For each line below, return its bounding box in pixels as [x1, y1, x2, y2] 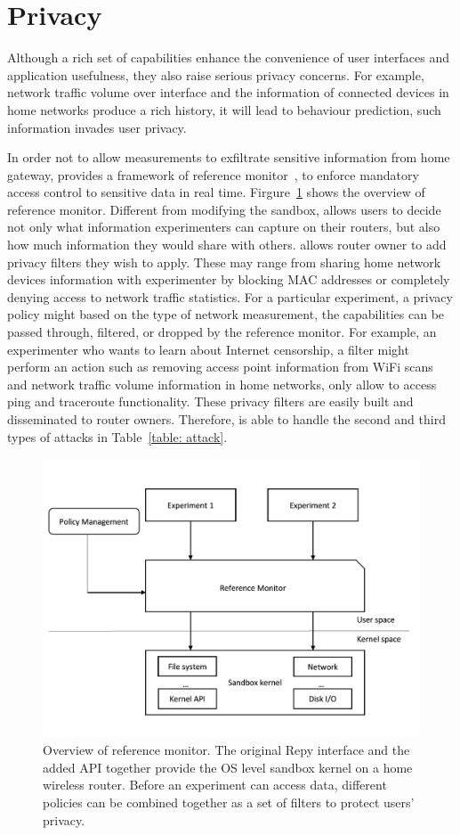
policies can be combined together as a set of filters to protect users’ [43, 793, 415, 811]
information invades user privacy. [7, 118, 187, 136]
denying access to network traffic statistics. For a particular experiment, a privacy [7, 287, 453, 306]
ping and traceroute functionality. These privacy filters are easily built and [7, 392, 414, 411]
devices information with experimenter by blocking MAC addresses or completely [7, 270, 450, 289]
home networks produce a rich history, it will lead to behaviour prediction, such [7, 100, 441, 119]
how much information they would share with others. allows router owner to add [7, 235, 447, 254]
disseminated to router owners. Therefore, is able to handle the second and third [7, 410, 446, 428]
